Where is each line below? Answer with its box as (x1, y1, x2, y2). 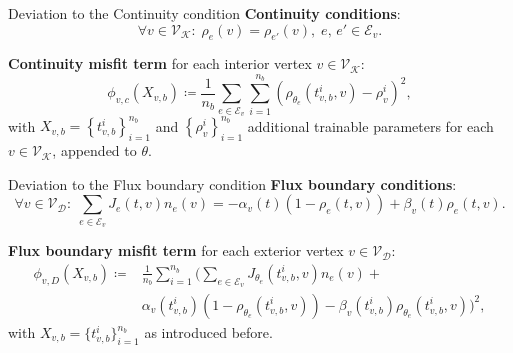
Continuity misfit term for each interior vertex (8, 53, 312, 74)
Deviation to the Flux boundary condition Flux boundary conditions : (8, 173, 457, 194)
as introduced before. (144, 322, 273, 342)
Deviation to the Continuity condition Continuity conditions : (8, 3, 401, 23)
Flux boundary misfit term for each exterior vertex (8, 240, 344, 261)
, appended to (52, 140, 137, 161)
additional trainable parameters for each (247, 115, 494, 136)
